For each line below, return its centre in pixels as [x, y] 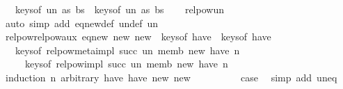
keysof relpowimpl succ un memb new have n [126, 64]
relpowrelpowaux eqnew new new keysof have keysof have [138, 37]
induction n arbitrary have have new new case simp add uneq [171, 77]
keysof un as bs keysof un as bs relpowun [119, 9]
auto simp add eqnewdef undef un [82, 23]
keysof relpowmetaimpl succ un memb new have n [127, 50]
